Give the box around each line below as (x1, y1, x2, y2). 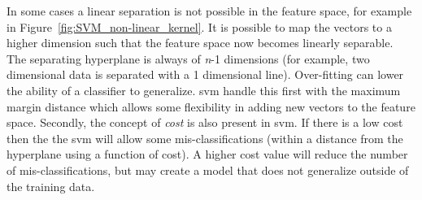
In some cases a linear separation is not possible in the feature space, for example (7, 2, 412, 19)
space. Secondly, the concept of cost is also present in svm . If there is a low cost (7, 114, 403, 131)
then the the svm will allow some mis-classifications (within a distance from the (7, 129, 403, 146)
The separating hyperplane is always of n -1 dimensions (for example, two (7, 50, 370, 67)
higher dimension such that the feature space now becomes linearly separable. (7, 34, 394, 51)
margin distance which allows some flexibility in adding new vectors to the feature (7, 98, 415, 115)
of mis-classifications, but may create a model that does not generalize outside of (7, 161, 409, 178)
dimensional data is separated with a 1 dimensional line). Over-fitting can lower (7, 66, 404, 83)
